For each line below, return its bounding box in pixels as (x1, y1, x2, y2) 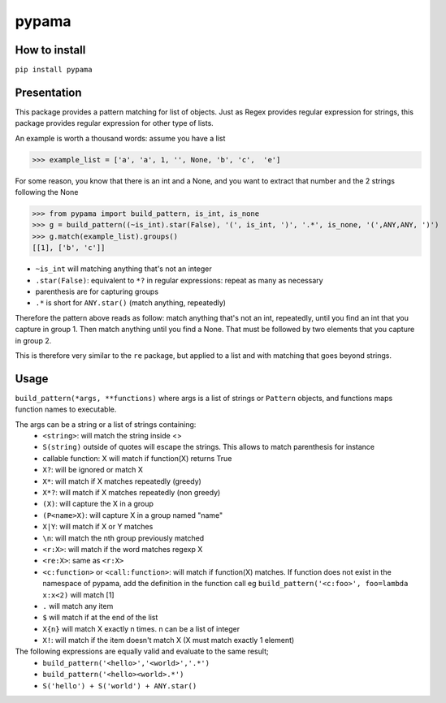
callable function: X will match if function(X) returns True (42, 453, 232, 463)
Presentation (15, 85, 82, 99)
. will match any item (42, 601, 114, 610)
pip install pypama (15, 65, 93, 75)
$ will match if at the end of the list (42, 613, 158, 623)
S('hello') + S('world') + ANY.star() (42, 681, 197, 690)
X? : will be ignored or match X (42, 465, 144, 475)
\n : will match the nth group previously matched (42, 533, 205, 543)
